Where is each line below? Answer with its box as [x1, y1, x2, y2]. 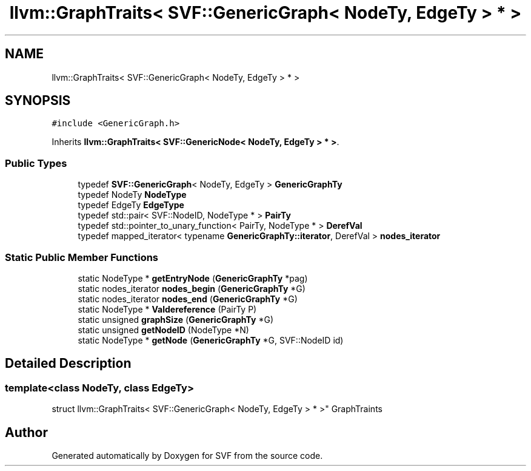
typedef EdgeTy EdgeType [78, 200, 184, 211]
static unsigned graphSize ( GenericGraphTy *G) [78, 314, 274, 325]
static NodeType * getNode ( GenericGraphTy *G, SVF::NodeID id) [78, 334, 344, 345]
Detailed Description [5, 356, 132, 371]
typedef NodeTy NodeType [78, 189, 187, 200]
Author [5, 424, 48, 440]
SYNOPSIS [5, 93, 71, 109]
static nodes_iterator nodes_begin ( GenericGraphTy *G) [78, 283, 306, 294]
